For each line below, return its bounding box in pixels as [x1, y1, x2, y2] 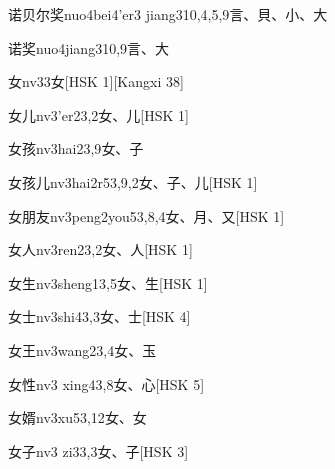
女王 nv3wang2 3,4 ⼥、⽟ [8, 339, 157, 360]
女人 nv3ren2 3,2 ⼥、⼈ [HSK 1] [8, 239, 193, 260]
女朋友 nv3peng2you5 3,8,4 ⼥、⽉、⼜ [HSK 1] [8, 205, 285, 226]
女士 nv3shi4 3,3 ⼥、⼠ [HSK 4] [8, 306, 191, 327]
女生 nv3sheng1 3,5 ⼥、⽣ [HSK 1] [8, 272, 208, 293]
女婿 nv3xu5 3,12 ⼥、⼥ [8, 407, 147, 428]
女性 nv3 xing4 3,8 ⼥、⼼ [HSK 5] [8, 373, 205, 394]
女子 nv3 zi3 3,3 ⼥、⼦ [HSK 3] [8, 440, 189, 461]
